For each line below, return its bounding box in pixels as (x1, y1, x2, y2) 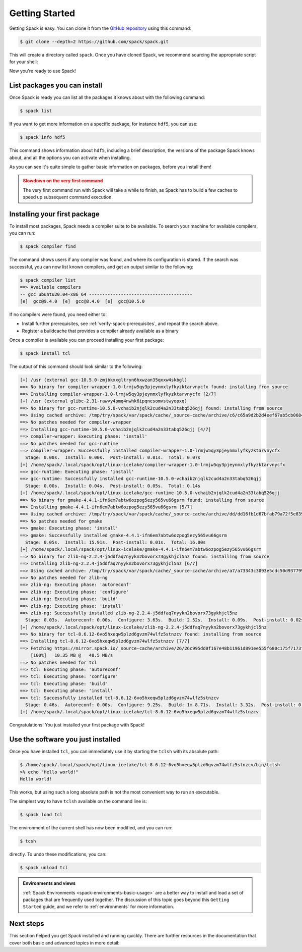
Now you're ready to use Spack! (9, 68, 77, 74)
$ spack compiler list (20, 277, 76, 283)
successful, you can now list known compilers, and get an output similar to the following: (9, 263, 193, 270)
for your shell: (9, 59, 38, 65)
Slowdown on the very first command (23, 178, 103, 184)
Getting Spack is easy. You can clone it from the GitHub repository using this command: (9, 25, 191, 31)
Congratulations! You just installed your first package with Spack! (9, 722, 145, 728)
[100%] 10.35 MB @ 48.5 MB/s (30, 653, 113, 658)
